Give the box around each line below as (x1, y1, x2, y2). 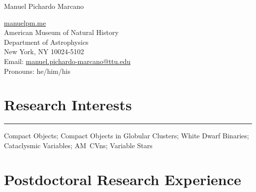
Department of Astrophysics (4, 36, 89, 47)
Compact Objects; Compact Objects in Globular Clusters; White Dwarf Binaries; (4, 130, 249, 141)
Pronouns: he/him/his (4, 65, 70, 76)
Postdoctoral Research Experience (4, 169, 241, 189)
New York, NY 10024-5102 (4, 46, 84, 57)
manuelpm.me (4, 17, 46, 28)
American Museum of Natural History (4, 27, 119, 37)
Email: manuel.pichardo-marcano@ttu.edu (4, 56, 130, 66)
